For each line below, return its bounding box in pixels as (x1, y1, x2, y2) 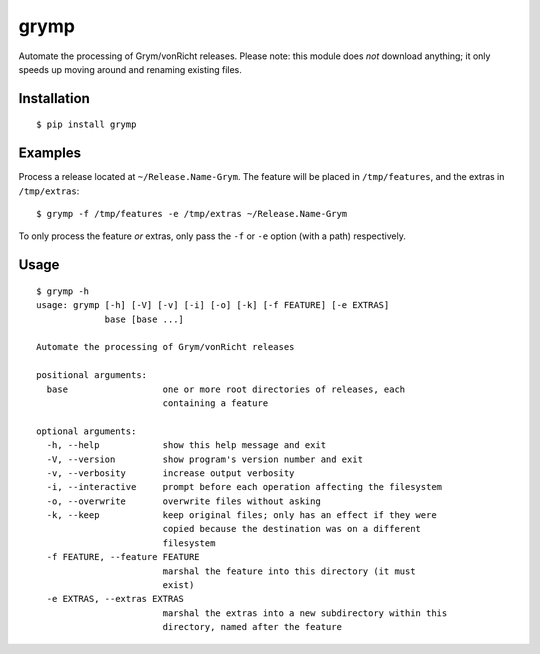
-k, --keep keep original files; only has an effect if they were (46, 510, 437, 521)
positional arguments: (36, 370, 148, 381)
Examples (18, 145, 82, 162)
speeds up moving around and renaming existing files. (18, 63, 242, 75)
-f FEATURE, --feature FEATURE (46, 551, 200, 563)
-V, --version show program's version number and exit (46, 453, 364, 465)
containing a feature (162, 397, 269, 409)
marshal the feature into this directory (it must (162, 565, 416, 577)
